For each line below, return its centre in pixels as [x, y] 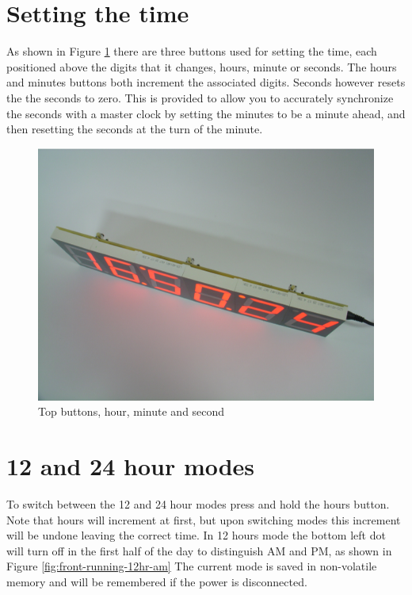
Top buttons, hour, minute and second [132, 411]
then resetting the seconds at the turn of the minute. [135, 129]
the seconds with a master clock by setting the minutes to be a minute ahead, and [206, 113]
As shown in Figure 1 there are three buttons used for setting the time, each [192, 51]
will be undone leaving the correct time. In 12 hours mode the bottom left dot [196, 535]
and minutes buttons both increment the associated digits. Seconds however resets [206, 82]
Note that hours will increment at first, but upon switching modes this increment [204, 519]
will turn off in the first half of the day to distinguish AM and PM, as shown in [199, 550]
